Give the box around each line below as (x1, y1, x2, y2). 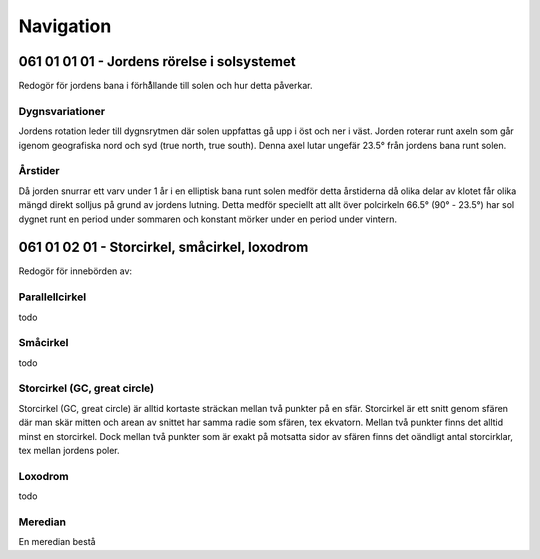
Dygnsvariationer (18, 104, 105, 118)
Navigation (18, 15, 112, 37)
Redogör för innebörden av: (18, 265, 133, 277)
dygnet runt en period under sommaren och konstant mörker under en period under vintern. (18, 213, 397, 225)
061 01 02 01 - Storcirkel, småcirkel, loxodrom (18, 239, 309, 256)
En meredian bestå (18, 536, 96, 548)
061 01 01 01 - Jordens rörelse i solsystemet (18, 53, 296, 70)
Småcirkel (18, 336, 69, 350)
